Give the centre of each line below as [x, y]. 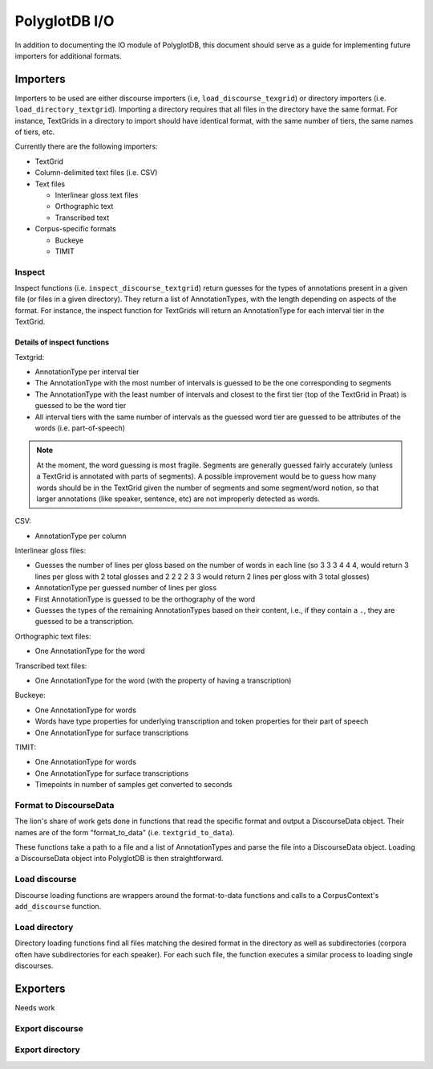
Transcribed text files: [51, 666]
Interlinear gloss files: [51, 551]
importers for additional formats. [68, 55]
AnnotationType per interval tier [87, 372]
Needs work [35, 1007]
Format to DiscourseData [65, 805]
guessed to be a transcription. [85, 622]
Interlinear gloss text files [97, 195]
